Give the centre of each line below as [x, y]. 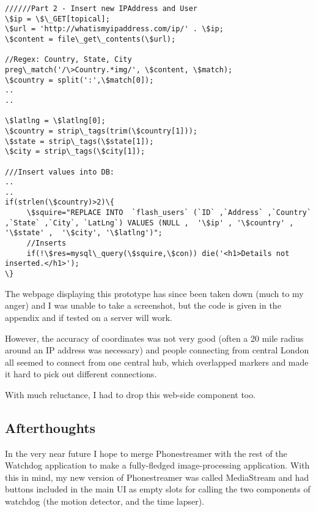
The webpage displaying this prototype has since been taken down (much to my [154, 293]
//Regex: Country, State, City [68, 60]
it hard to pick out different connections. [81, 374]
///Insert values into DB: [60, 172]
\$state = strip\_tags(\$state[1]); [79, 141]
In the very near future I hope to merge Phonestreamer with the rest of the [146, 453]
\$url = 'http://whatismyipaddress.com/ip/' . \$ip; [114, 29]
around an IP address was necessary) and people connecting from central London [157, 350]
